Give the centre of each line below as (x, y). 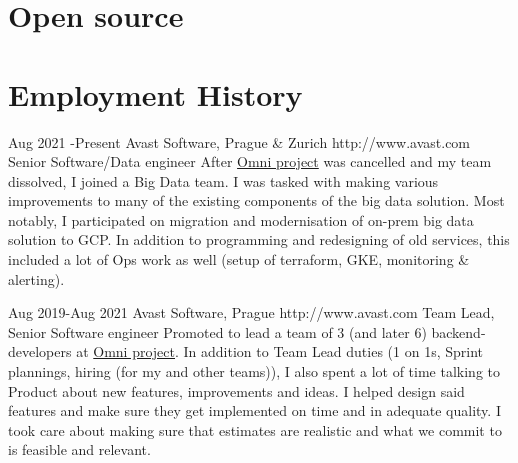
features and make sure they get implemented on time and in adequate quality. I (254, 410)
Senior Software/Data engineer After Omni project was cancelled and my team (250, 161)
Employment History (155, 93)
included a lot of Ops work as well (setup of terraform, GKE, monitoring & (239, 259)
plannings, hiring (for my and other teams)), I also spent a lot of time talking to (254, 371)
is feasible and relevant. (79, 449)
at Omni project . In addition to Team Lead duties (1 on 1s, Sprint (280, 351)
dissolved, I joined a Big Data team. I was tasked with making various (223, 180)
